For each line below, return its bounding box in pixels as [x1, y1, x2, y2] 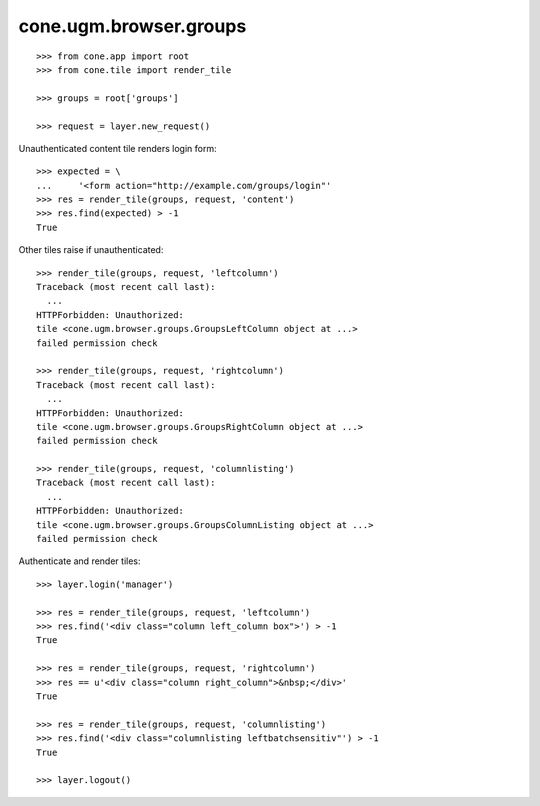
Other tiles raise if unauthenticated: [18, 244, 164, 256]
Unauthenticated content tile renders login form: [18, 142, 217, 154]
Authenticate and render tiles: [18, 555, 141, 567]
